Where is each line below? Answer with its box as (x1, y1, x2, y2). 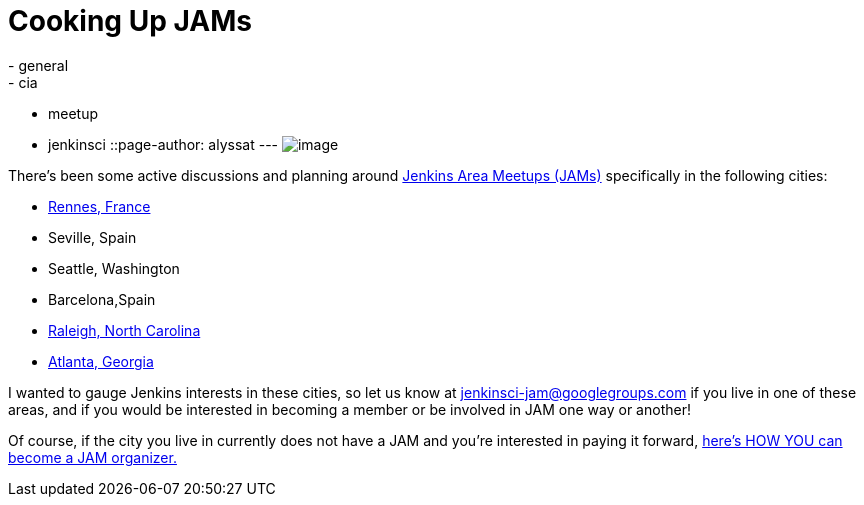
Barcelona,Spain (48, 290, 156, 308)
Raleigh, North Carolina (48, 321, 201, 339)
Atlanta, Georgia (48, 352, 154, 370)
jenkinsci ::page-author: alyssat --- (48, 135, 279, 153)
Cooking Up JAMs (8, 4, 252, 38)
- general (8, 56, 69, 74)
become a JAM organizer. (8, 448, 177, 466)
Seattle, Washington (48, 259, 180, 277)
